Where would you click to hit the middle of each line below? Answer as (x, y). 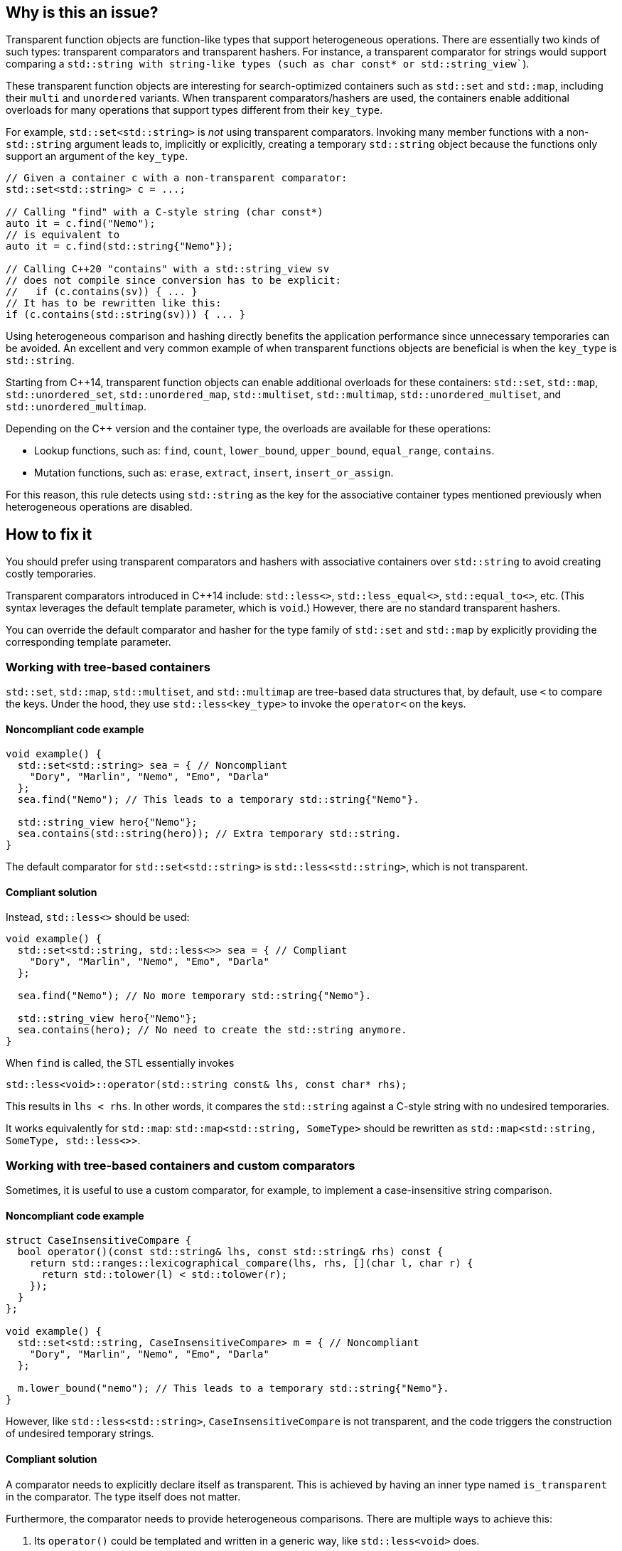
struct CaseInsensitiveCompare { (99, 1241)
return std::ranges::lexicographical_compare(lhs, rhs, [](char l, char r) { (251, 1263)
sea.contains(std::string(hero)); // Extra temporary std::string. (209, 834)
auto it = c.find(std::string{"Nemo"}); (120, 246)
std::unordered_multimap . (76, 407)
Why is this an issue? (82, 12)
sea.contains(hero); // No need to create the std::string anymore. (212, 1030)
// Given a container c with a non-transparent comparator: (177, 178)
